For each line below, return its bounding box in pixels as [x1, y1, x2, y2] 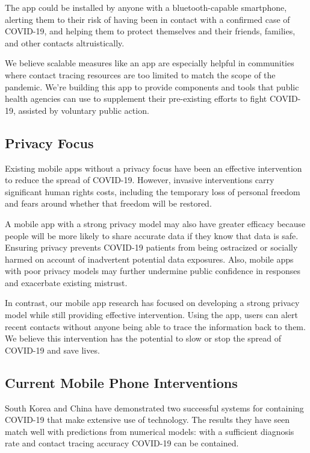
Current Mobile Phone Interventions [5, 373, 238, 392]
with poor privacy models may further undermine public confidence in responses [5, 264, 300, 277]
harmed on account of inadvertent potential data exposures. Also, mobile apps [5, 252, 294, 265]
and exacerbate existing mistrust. [5, 276, 128, 289]
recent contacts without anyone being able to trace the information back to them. [5, 320, 306, 333]
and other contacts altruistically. [5, 36, 125, 49]
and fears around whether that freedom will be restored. [5, 197, 212, 210]
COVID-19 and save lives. [5, 343, 100, 356]
